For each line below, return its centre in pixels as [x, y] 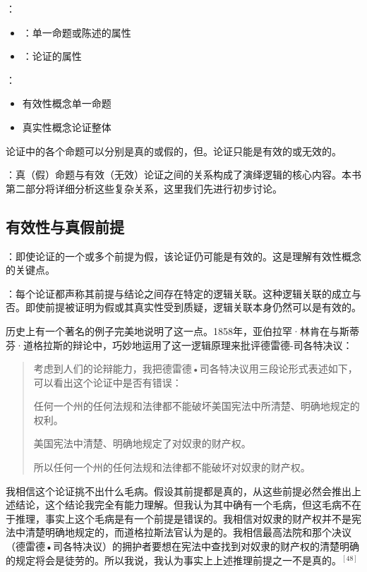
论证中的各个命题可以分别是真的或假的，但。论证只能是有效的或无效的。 [174, 151]
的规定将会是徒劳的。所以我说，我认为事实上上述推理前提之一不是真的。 [174, 560]
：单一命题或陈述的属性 [77, 32]
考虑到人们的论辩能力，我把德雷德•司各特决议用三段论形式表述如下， [195, 369]
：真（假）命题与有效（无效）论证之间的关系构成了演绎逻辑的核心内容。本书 [183, 175]
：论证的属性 [52, 56]
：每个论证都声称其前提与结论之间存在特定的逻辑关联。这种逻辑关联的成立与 [183, 293]
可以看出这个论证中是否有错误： [108, 382]
